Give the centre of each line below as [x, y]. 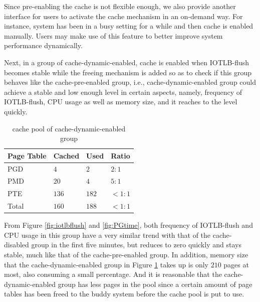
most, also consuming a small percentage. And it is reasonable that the [113, 274]
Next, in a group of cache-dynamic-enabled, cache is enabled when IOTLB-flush [127, 62]
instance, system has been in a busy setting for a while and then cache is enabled [129, 26]
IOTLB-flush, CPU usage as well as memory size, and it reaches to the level [121, 102]
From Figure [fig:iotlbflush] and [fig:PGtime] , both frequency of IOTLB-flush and [128, 225]
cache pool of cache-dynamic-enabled [69, 128]
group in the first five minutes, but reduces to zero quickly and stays [136, 245]
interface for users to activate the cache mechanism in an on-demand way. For [123, 16]
